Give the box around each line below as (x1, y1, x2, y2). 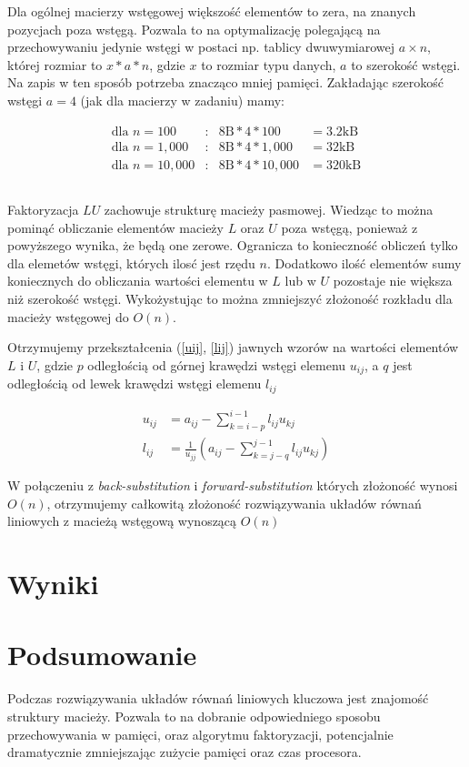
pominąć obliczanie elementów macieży (7, 217, 224, 237)
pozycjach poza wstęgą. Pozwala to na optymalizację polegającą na (7, 19, 381, 38)
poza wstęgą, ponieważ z (281, 217, 418, 237)
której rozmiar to (7, 55, 103, 74)
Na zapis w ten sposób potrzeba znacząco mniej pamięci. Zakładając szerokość (7, 73, 444, 92)
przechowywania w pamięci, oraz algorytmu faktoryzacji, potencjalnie (7, 724, 394, 743)
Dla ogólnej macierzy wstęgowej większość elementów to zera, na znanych (7, 2, 416, 20)
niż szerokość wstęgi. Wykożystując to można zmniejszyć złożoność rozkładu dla (7, 289, 453, 308)
